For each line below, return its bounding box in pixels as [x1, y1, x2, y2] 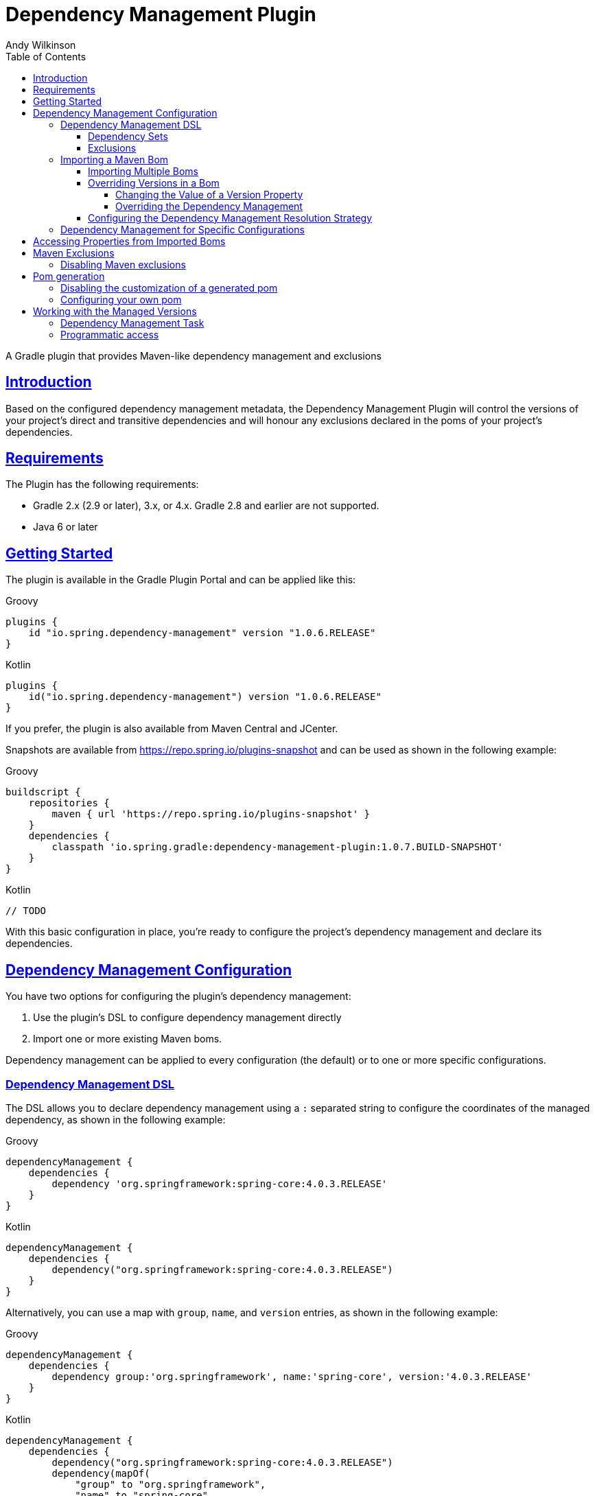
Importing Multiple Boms [88, 165, 199, 177]
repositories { [28, 797, 110, 809]
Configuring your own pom [60, 293, 182, 305]
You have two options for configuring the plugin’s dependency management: [5, 990, 351, 1003]
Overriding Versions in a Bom [88, 176, 220, 189]
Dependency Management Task [60, 316, 205, 329]
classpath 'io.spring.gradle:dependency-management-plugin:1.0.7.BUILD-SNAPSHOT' [51, 841, 503, 853]
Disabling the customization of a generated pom [60, 281, 278, 294]
